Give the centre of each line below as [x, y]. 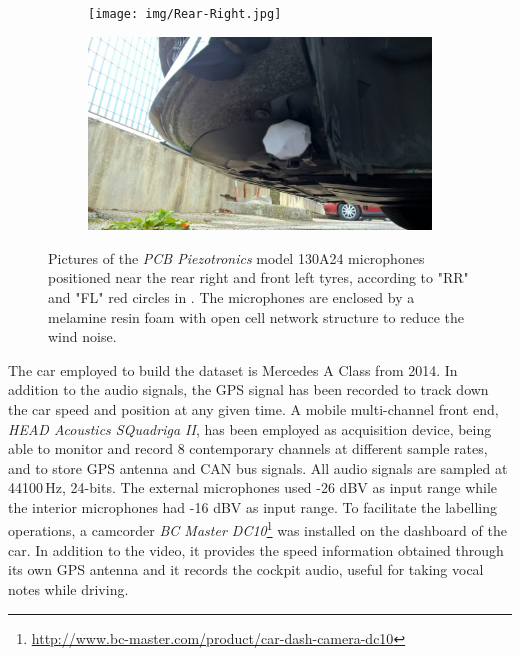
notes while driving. [68, 588]
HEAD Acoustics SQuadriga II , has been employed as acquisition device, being [250, 428]
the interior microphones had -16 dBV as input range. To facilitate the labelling [252, 506]
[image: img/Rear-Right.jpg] [185, 14]
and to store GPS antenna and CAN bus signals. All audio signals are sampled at [258, 467]
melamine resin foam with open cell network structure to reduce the [256, 316]
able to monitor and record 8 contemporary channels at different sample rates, [248, 448]
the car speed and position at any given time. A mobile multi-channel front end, [253, 408]
